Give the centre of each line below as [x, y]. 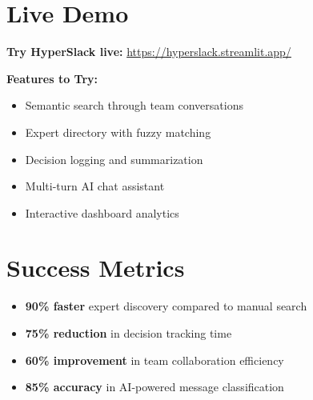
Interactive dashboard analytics [102, 212]
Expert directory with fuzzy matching [118, 132]
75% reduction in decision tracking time [128, 333]
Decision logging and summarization [114, 159]
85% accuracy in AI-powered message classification [154, 387]
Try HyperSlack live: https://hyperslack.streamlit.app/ [149, 52]
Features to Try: [52, 78]
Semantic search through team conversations [134, 105]
